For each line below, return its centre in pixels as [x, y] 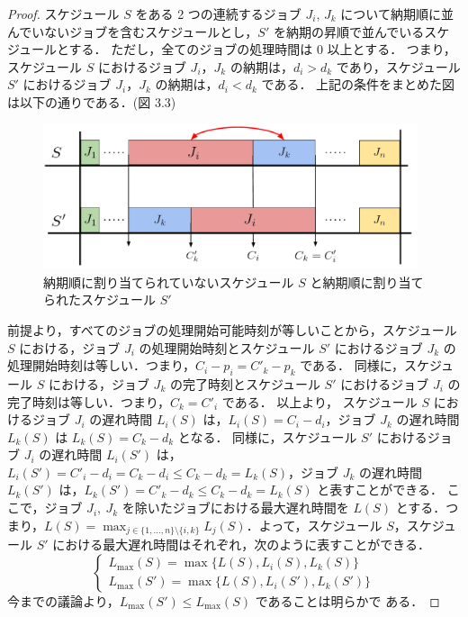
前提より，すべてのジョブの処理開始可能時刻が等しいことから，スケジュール [232, 329]
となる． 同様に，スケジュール [267, 436]
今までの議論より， [63, 600]
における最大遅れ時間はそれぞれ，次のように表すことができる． [242, 544]
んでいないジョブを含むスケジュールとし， [133, 31]
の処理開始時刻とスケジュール [227, 347]
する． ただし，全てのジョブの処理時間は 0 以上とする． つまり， [262, 49]
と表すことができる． [380, 490]
